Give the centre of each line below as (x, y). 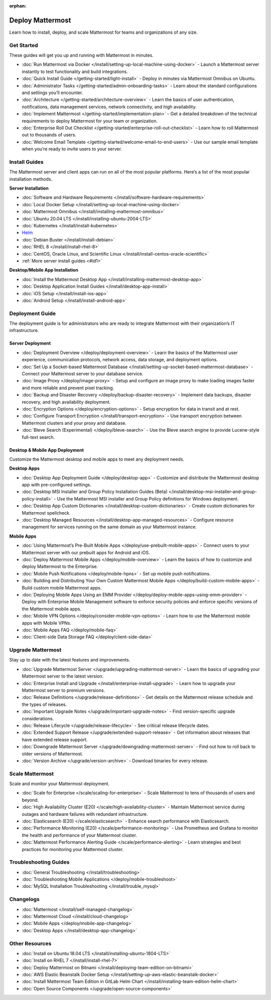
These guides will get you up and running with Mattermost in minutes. (82, 55)
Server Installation (29, 188)
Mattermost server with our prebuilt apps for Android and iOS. (86, 552)
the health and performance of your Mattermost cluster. (80, 835)
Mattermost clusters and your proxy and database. (74, 423)
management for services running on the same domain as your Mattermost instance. (109, 527)
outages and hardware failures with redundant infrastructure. (85, 814)
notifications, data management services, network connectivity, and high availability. (109, 107)
